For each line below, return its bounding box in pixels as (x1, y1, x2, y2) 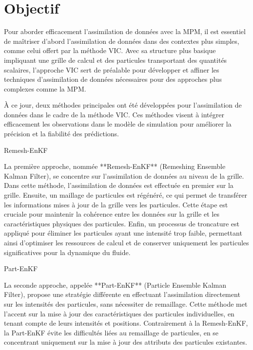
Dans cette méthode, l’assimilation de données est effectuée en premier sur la (4, 180, 234, 190)
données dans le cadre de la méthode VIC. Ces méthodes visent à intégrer (4, 109, 224, 119)
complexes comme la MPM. (4, 83, 86, 93)
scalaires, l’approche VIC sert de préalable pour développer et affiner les (4, 64, 219, 74)
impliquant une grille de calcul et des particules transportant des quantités (4, 55, 227, 65)
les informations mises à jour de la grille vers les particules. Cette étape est (4, 199, 228, 209)
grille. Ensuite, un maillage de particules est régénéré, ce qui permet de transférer (4, 190, 247, 200)
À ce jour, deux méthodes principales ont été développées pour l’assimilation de (4, 100, 242, 110)
